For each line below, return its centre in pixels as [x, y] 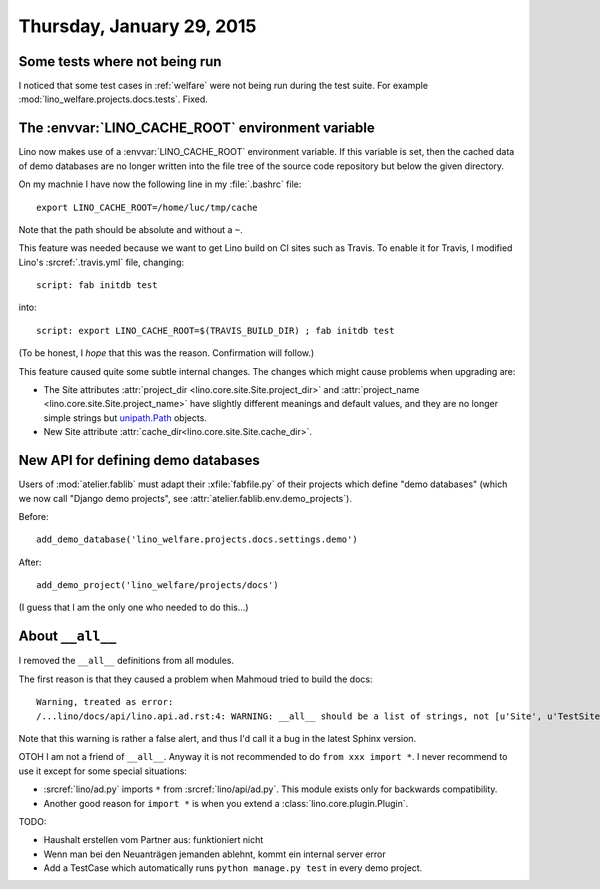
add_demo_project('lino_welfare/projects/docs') [157, 585]
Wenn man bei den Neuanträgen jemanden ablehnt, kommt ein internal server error [214, 854]
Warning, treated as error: [105, 702]
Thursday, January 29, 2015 [137, 26]
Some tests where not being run [120, 61]
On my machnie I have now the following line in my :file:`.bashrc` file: [160, 184]
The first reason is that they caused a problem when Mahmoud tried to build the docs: [195, 679]
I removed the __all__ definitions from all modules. [126, 661]
